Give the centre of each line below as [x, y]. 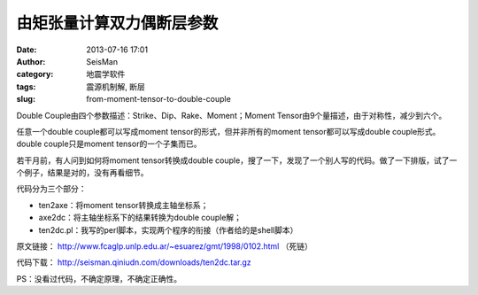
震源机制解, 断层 [116, 86]
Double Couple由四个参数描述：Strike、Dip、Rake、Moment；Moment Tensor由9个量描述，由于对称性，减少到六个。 [231, 115]
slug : [26, 99]
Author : [31, 61]
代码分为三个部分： [51, 189]
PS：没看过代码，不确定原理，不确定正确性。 [99, 278]
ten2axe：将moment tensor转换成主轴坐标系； [123, 205]
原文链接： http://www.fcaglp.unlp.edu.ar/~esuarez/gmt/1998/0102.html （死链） [165, 246]
